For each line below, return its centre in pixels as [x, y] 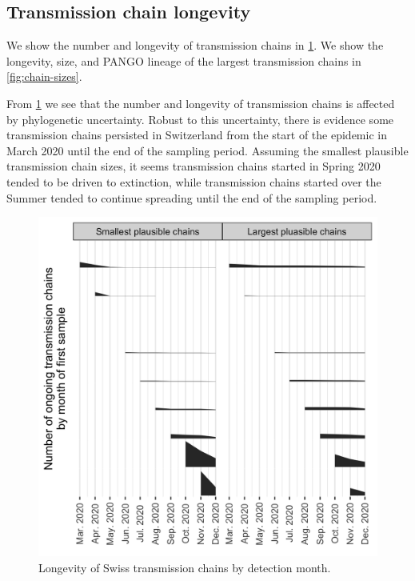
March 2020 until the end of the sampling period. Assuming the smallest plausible [207, 150]
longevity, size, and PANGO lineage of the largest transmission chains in [184, 60]
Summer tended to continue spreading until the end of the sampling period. [192, 197]
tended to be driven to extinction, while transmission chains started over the [194, 181]
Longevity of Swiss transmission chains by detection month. [185, 567]
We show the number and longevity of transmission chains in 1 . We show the [195, 45]
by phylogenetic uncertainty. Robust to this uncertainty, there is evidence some [200, 119]
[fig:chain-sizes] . [44, 76]
